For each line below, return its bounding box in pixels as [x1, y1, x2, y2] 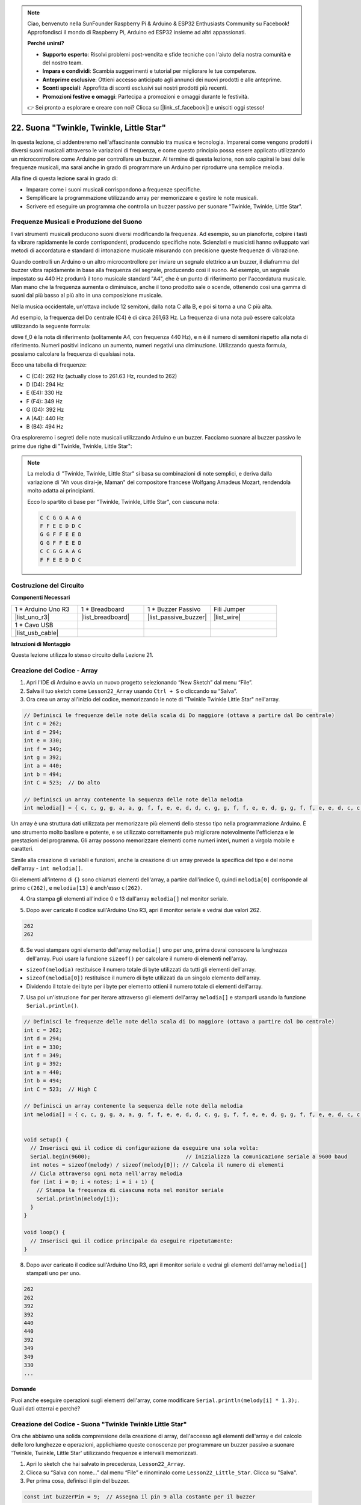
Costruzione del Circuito [11, 581, 84, 589]
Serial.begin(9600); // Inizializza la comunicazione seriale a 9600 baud [30, 1153, 348, 1160]
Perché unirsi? [27, 40, 64, 47]
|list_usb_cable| [14, 628, 59, 637]
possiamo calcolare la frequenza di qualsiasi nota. [11, 350, 135, 358]
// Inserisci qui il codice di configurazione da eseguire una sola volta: [30, 1144, 259, 1152]
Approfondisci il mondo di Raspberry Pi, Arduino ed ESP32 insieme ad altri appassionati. [27, 28, 246, 36]
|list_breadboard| [81, 613, 129, 621]
